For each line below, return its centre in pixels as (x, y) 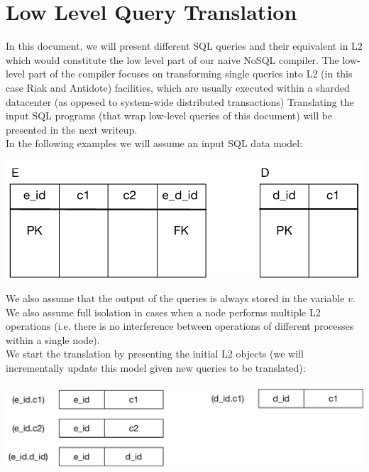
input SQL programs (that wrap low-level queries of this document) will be (169, 116)
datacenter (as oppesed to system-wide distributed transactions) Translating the (180, 101)
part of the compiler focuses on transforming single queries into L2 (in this (190, 74)
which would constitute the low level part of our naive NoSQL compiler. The (172, 59)
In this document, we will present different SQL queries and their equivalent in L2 (184, 46)
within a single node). (53, 339)
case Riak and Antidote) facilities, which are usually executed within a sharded (178, 87)
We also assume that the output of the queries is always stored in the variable (175, 297)
